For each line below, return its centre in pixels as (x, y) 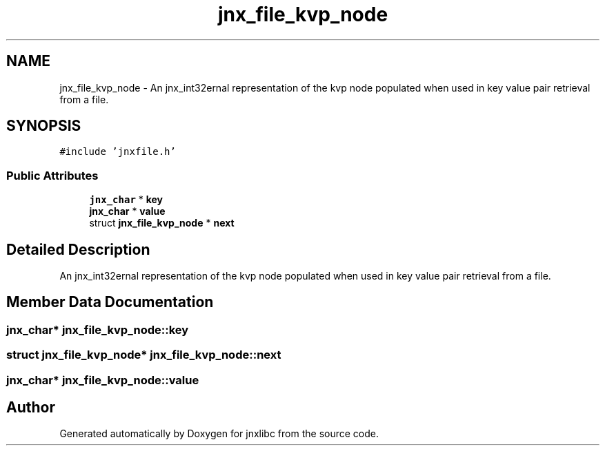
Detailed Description (78, 249)
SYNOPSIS (44, 126)
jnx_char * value (127, 211)
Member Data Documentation (110, 302)
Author (31, 408)
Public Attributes (52, 175)
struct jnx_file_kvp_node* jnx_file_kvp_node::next (144, 355)
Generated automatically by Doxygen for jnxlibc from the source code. (219, 434)
